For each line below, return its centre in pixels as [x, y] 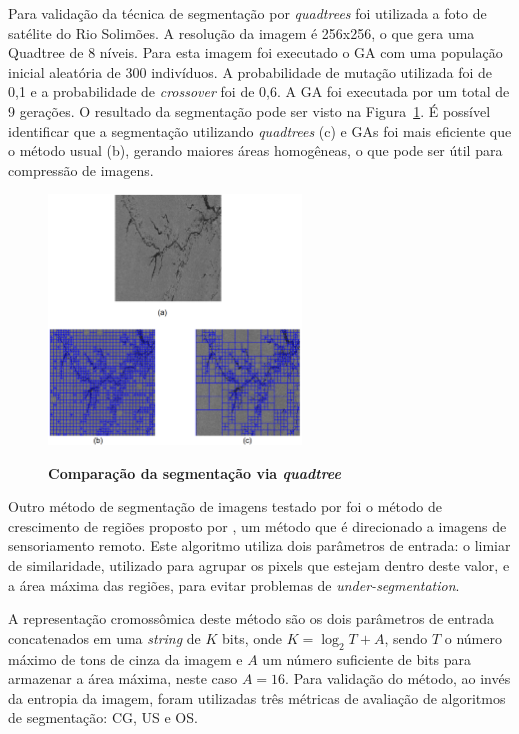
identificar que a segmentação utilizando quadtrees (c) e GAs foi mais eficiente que [260, 130]
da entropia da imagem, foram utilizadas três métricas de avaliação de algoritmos [257, 697]
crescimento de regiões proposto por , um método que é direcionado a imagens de [257, 525]
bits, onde [252, 637]
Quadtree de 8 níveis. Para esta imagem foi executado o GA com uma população [255, 52]
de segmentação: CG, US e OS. [103, 717]
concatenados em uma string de [104, 637]
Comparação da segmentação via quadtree [194, 472]
